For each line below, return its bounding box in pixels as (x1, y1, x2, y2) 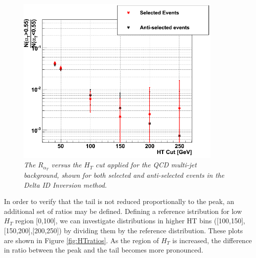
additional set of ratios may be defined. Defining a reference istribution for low (4, 206, 242, 216)
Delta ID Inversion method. (24, 179, 107, 190)
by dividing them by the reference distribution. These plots (64, 225, 243, 236)
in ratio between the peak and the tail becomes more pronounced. (4, 245, 204, 255)
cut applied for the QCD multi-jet (95, 159, 197, 170)
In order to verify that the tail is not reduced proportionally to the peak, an (4, 196, 234, 206)
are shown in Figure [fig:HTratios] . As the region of (4, 235, 159, 245)
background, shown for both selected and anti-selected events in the (24, 170, 224, 180)
